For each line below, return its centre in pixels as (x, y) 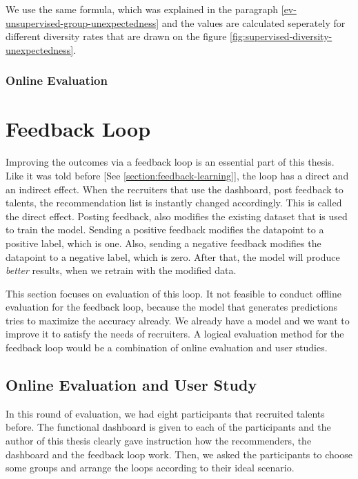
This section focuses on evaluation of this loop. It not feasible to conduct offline (173, 293)
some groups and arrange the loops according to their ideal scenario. (150, 468)
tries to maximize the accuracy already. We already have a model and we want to (178, 320)
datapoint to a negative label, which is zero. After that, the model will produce (173, 256)
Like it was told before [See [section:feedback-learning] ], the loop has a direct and (177, 175)
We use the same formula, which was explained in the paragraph (142, 9)
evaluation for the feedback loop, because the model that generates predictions (172, 307)
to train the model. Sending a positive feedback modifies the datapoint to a (165, 229)
